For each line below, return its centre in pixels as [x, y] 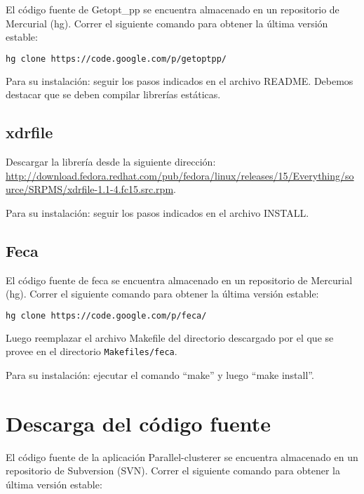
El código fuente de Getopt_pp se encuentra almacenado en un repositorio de [173, 9]
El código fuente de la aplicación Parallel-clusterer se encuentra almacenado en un [182, 456]
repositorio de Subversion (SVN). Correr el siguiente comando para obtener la [173, 470]
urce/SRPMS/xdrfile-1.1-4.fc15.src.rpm [90, 189]
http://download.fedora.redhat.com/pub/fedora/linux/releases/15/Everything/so [180, 175]
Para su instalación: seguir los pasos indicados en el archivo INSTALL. [157, 212]
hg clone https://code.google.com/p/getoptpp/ [116, 59]
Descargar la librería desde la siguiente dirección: [111, 162]
